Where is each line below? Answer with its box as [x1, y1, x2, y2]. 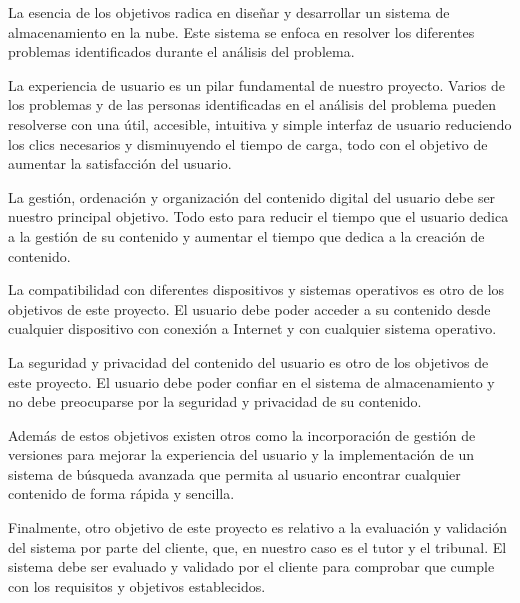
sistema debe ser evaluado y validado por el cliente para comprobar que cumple [8, 556, 495, 577]
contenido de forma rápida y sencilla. [8, 483, 235, 504]
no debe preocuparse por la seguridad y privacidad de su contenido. [8, 391, 422, 412]
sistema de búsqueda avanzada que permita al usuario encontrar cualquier [8, 463, 461, 484]
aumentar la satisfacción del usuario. [8, 153, 232, 174]
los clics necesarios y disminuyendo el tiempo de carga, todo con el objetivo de [8, 133, 488, 154]
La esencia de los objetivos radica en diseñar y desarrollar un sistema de [8, 2, 450, 22]
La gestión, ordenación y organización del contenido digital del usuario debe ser [8, 186, 496, 207]
